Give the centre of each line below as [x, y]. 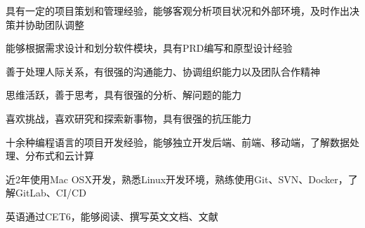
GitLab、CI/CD [51, 193]
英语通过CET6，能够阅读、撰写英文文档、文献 [112, 216]
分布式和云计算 [59, 156]
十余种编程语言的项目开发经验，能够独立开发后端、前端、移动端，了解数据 [178, 142]
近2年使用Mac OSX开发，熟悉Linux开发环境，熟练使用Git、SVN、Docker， [177, 179]
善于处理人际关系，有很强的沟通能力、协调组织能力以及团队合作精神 [163, 71]
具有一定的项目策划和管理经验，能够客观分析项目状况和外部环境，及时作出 [178, 10]
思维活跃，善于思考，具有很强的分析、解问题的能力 [124, 95]
